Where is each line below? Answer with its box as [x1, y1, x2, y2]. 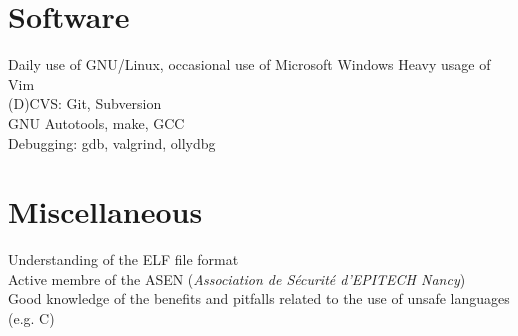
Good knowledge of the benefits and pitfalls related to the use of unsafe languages [8, 288, 510, 309]
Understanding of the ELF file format [8, 249, 239, 270]
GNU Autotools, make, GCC [8, 112, 185, 133]
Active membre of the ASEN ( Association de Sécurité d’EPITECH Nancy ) [8, 268, 466, 289]
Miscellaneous [8, 191, 203, 232]
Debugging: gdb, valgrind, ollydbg [8, 132, 216, 153]
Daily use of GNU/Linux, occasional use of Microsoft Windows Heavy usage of [8, 54, 491, 75]
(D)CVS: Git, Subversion [8, 93, 162, 114]
